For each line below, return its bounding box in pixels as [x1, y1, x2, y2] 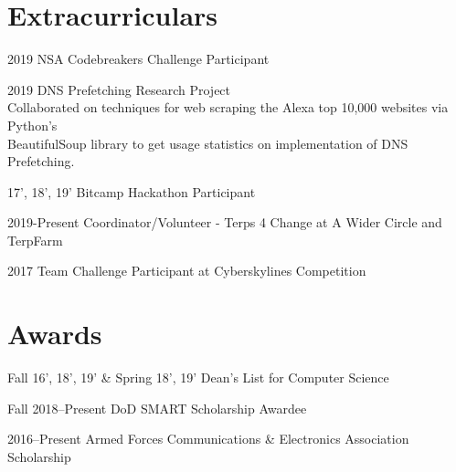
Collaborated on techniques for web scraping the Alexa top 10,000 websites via [7, 98, 449, 117]
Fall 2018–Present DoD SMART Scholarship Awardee [7, 398, 307, 417]
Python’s [7, 115, 58, 134]
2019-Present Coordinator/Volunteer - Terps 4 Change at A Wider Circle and [7, 213, 442, 232]
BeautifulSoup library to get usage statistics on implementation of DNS [7, 133, 408, 152]
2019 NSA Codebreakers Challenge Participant [7, 49, 270, 68]
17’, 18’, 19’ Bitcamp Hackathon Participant [7, 182, 256, 201]
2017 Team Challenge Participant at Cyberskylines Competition [7, 261, 366, 280]
